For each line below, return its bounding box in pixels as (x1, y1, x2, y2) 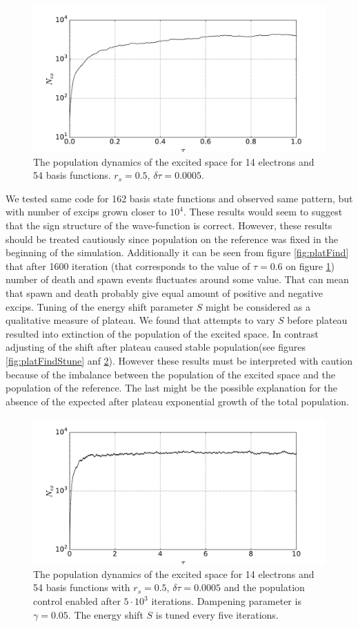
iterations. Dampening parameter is (151, 594, 301, 608)
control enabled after (33, 594, 121, 608)
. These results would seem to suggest (183, 204, 343, 219)
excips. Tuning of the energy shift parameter (6, 299, 194, 313)
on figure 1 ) (286, 258, 335, 273)
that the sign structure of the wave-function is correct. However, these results (6, 218, 332, 232)
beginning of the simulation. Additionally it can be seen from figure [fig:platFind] (6, 245, 349, 260)
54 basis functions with (33, 580, 130, 595)
